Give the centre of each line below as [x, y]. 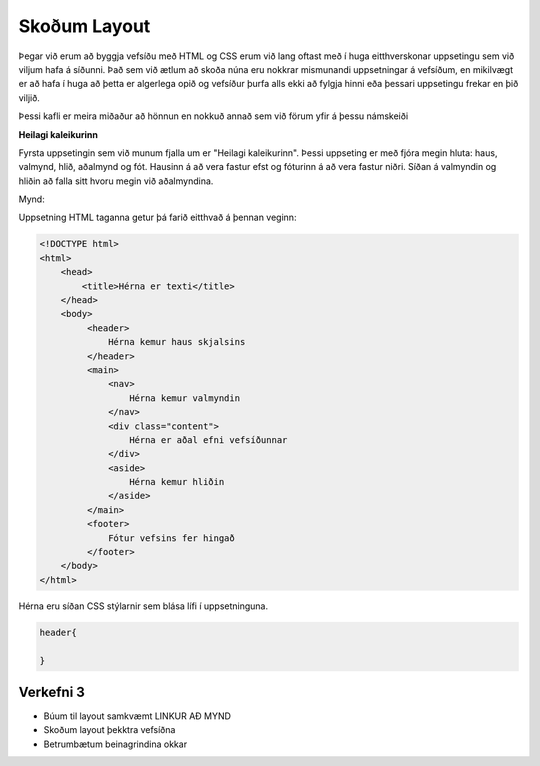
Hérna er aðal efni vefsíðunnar [208, 439]
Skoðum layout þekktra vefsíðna [109, 730]
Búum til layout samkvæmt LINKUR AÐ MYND [137, 716]
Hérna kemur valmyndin [184, 398]
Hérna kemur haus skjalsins [177, 342]
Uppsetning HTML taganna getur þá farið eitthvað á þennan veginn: [157, 217]
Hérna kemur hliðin [176, 482]
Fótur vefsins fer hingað [171, 538]
